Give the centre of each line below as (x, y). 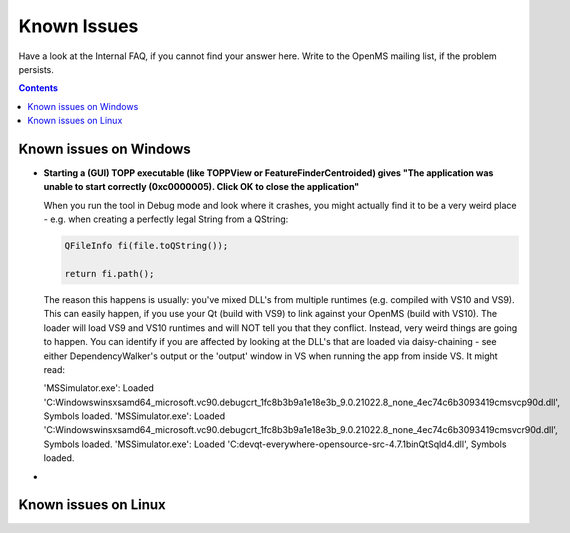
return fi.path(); (109, 273)
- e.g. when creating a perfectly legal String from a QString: (166, 219)
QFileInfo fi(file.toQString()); (146, 246)
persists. (36, 69)
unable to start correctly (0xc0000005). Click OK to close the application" (201, 187)
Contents (38, 88)
